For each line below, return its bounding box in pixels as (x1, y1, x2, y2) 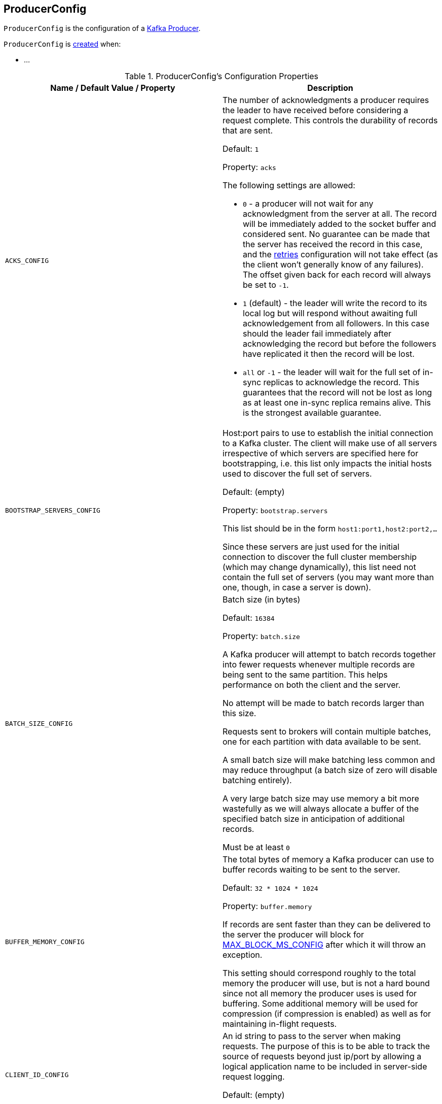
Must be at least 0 (223, 842, 290, 853)
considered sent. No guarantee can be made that (243, 229, 430, 240)
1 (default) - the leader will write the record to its (243, 298, 427, 309)
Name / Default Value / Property (50, 83, 175, 93)
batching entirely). (223, 775, 292, 786)
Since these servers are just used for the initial (223, 542, 399, 552)
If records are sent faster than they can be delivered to (223, 919, 431, 930)
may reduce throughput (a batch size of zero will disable (223, 765, 437, 776)
